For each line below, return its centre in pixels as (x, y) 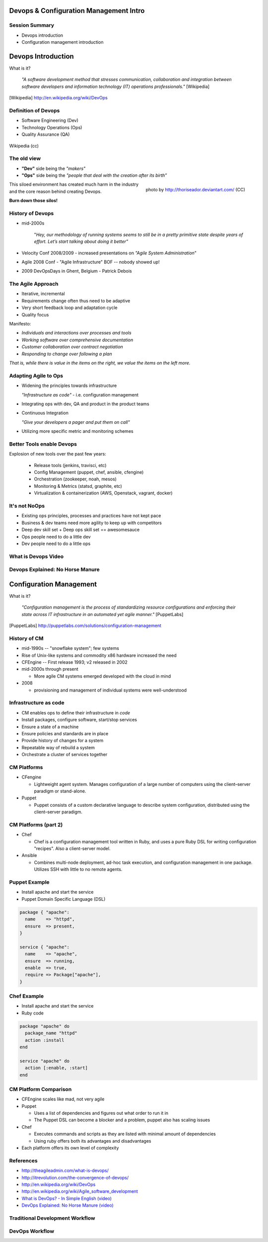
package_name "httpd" (51, 1033)
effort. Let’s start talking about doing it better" (81, 241)
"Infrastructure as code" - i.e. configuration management (80, 394)
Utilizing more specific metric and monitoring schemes (77, 431)
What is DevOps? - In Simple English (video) (67, 1198)
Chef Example (27, 996)
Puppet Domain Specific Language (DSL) (64, 899)
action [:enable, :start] (56, 1068)
